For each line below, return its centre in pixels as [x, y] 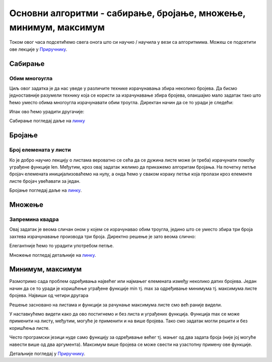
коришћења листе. [29, 328]
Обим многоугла [31, 78]
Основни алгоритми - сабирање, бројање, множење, [127, 13]
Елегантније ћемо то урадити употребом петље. [62, 246]
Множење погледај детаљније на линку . [53, 255]
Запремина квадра [34, 219]
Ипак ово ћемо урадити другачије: [47, 112]
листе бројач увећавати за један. [45, 181]
